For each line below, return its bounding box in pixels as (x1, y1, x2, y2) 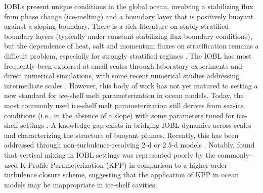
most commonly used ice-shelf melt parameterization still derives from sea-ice (4, 100, 244, 110)
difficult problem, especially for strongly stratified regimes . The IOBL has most (4, 50, 252, 61)
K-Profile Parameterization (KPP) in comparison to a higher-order (20, 159, 228, 170)
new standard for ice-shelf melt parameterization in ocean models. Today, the (4, 90, 244, 101)
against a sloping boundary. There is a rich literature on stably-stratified (4, 21, 229, 31)
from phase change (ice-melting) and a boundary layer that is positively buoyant (4, 11, 254, 21)
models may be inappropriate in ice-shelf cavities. (4, 179, 157, 189)
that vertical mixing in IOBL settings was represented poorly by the (4, 149, 215, 160)
